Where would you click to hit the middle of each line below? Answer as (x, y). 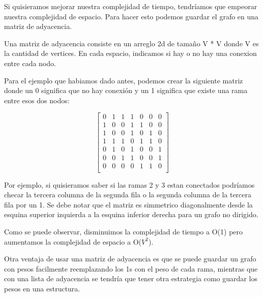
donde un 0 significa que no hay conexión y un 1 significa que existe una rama (126, 90)
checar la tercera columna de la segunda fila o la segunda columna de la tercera (128, 195)
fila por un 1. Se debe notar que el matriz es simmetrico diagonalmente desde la (128, 204)
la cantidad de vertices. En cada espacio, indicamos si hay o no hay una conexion (130, 53)
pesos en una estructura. (42, 288)
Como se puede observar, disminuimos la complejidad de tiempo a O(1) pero (124, 231)
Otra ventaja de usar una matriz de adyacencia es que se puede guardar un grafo (130, 259)
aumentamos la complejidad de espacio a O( (73, 241)
